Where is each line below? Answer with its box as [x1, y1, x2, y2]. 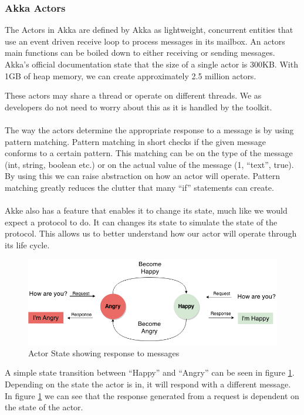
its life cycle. [5, 238, 50, 251]
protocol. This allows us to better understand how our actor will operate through [5, 227, 297, 239]
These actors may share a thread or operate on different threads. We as [5, 89, 262, 102]
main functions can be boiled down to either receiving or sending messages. [5, 46, 275, 59]
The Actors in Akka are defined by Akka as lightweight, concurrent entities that [5, 23, 293, 36]
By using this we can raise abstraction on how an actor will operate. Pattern [5, 170, 281, 182]
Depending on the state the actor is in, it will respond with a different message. [5, 377, 291, 390]
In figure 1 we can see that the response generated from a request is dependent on [5, 389, 299, 401]
